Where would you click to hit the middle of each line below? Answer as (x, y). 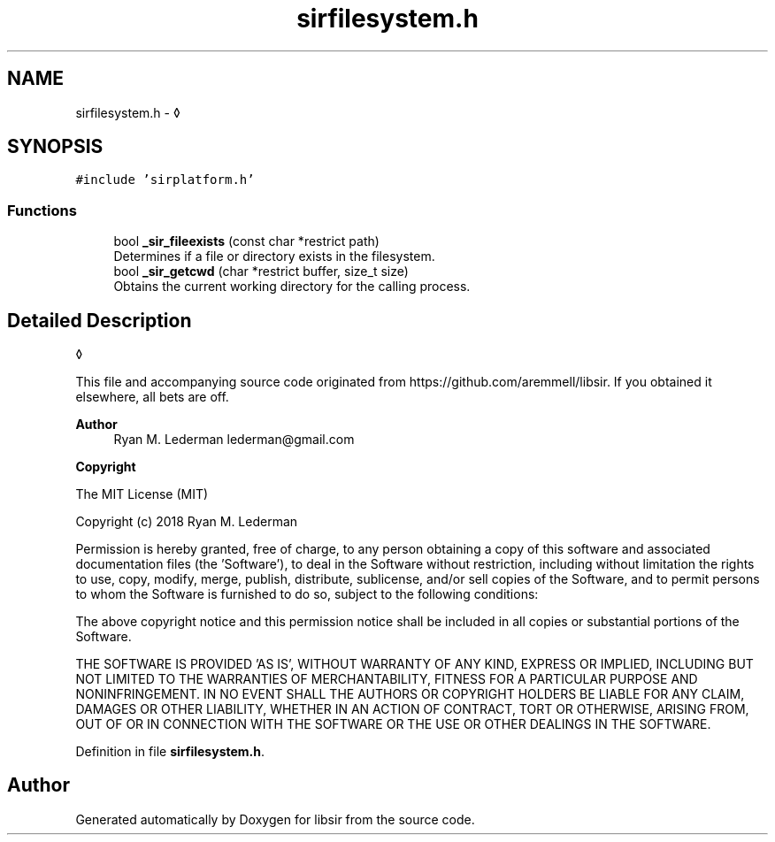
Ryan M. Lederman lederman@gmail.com (234, 440)
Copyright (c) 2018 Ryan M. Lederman (187, 522)
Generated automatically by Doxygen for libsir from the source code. (275, 819)
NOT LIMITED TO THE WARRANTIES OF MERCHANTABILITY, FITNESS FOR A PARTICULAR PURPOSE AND (387, 679)
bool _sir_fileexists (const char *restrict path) (246, 241)
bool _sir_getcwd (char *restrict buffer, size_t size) (261, 272)
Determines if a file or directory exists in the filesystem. (274, 256)
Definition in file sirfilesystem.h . (170, 752)
